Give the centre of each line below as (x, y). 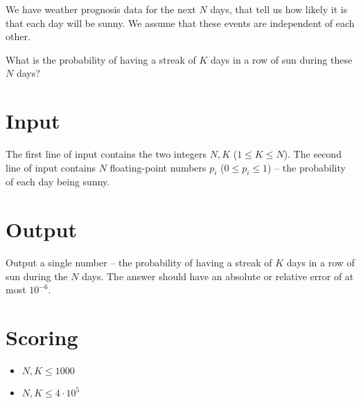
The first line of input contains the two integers (106, 154)
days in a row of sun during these (282, 59)
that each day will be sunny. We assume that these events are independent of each (180, 22)
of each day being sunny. (58, 182)
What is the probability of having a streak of (101, 59)
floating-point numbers (158, 167)
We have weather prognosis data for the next (101, 9)
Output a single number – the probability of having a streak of (139, 263)
